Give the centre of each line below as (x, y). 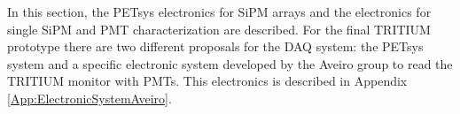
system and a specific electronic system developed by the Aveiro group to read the (230, 63)
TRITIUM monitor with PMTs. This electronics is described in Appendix (207, 81)
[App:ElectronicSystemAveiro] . (90, 98)
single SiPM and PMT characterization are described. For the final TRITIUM (219, 29)
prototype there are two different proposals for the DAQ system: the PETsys (215, 46)
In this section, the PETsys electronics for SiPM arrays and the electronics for (219, 11)
